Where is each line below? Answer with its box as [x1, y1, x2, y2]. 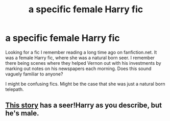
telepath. [5, 86, 24, 92]
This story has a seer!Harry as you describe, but [5, 101, 162, 110]
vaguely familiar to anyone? [5, 70, 63, 77]
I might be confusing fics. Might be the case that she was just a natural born [5, 81, 165, 87]
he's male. [5, 109, 39, 118]
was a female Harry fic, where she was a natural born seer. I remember [5, 55, 155, 61]
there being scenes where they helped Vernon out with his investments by [5, 60, 162, 66]
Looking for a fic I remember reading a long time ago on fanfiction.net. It [5, 49, 157, 55]
